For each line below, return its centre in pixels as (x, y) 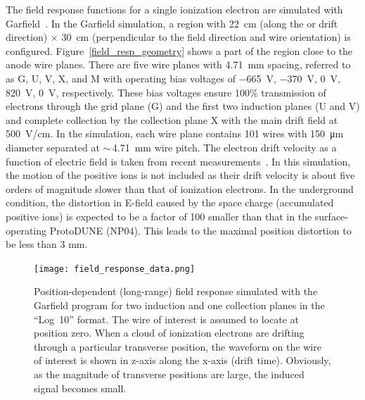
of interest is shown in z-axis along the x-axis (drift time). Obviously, (182, 360)
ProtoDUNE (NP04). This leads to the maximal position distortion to (200, 230)
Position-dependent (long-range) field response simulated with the (176, 291)
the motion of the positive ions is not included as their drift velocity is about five (180, 175)
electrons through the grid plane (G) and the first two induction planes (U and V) (183, 106)
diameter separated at (53, 147)
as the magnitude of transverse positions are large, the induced (169, 374)
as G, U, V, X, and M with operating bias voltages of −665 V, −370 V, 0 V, (173, 78)
